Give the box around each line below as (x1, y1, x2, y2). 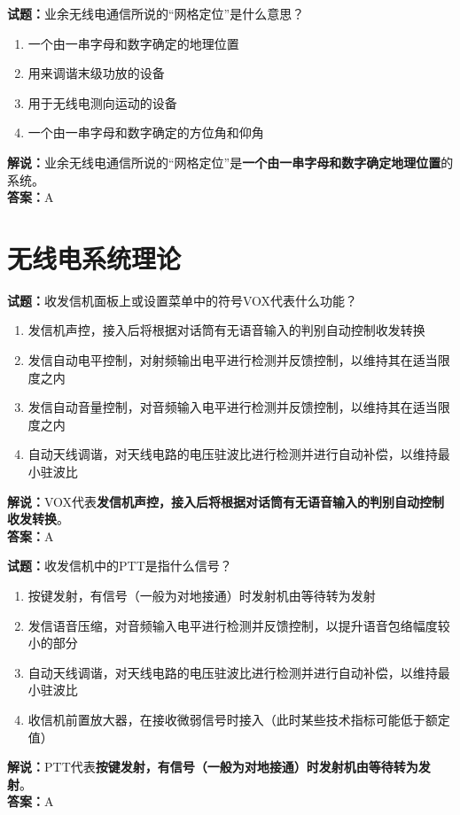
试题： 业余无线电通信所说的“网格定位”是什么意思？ (7, 4, 305, 22)
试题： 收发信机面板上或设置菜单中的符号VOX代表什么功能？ (7, 291, 358, 309)
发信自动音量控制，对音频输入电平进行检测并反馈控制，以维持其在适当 (27, 398, 438, 416)
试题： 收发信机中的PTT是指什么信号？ (7, 556, 232, 575)
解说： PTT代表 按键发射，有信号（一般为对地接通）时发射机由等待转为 (7, 757, 418, 776)
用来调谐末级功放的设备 (27, 64, 165, 82)
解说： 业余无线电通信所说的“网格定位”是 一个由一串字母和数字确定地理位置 (7, 152, 441, 171)
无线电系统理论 (7, 239, 182, 276)
